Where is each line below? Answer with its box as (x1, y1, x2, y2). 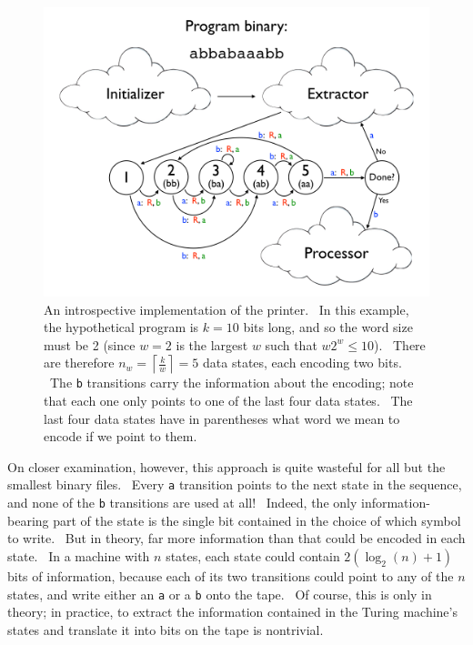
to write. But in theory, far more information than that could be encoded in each (7, 529, 466, 548)
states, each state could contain (166, 546, 340, 565)
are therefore (44, 353, 115, 372)
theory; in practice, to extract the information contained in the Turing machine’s (7, 602, 458, 621)
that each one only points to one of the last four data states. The (44, 391, 413, 410)
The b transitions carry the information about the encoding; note (49, 373, 414, 392)
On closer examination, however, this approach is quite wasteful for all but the (7, 457, 446, 476)
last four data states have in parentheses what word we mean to (44, 408, 400, 428)
